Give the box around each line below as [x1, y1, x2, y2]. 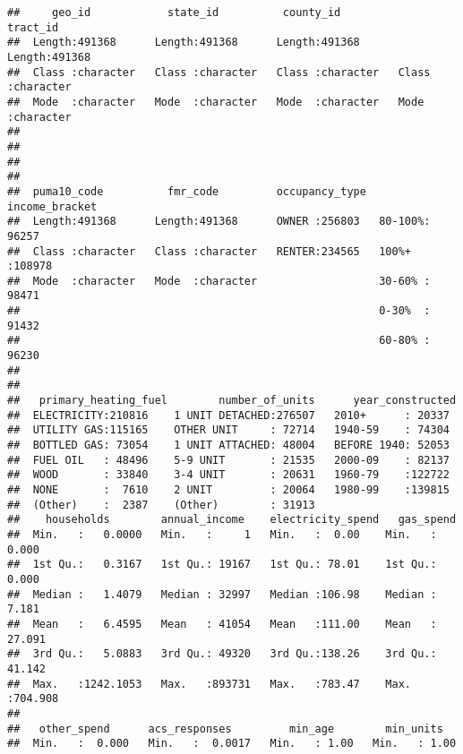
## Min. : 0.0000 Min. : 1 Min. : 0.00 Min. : [7, 527, 437, 541]
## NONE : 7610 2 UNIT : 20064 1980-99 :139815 [7, 484, 450, 496]
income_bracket [7, 200, 98, 213]
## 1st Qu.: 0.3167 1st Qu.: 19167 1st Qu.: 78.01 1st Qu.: [7, 558, 437, 571]
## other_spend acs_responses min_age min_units [7, 722, 443, 735]
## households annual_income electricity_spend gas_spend [7, 513, 457, 527]
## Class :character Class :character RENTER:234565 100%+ [7, 244, 412, 258]
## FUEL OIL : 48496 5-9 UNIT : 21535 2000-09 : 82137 [7, 453, 450, 467]
